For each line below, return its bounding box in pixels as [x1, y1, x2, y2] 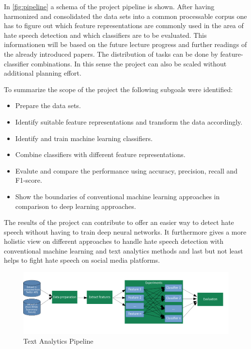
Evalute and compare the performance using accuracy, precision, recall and [15, 165, 238, 175]
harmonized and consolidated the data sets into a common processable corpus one [4, 11, 247, 21]
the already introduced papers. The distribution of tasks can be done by [4, 48, 218, 59]
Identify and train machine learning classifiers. [15, 133, 153, 143]
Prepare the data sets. [15, 100, 81, 111]
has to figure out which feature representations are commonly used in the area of [4, 20, 244, 31]
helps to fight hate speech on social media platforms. [4, 255, 160, 265]
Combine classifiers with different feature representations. [15, 149, 186, 159]
